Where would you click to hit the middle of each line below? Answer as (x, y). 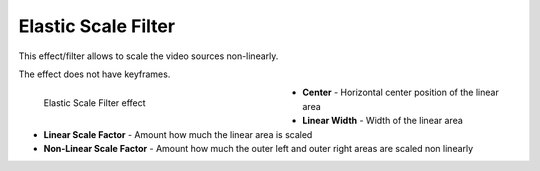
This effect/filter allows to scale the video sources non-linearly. (148, 56)
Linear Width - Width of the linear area (383, 121)
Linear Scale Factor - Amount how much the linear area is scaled (178, 134)
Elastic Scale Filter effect (94, 103)
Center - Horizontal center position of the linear (400, 92)
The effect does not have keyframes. (94, 74)
